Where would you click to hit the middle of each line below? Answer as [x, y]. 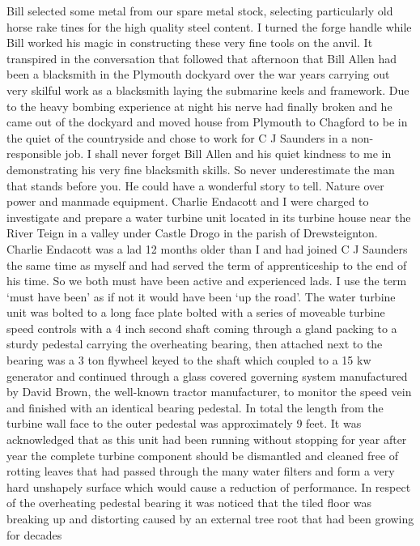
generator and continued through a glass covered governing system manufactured [207, 375]
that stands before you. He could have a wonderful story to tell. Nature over [195, 185]
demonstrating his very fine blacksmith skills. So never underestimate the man [201, 169]
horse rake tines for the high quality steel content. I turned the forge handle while [209, 26]
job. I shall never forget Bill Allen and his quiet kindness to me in [228, 154]
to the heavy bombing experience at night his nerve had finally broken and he [199, 106]
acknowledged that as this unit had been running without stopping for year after [207, 439]
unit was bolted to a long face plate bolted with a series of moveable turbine [196, 312]
